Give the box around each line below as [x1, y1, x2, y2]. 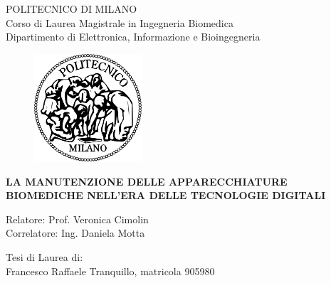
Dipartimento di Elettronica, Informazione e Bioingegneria [6, 29, 261, 44]
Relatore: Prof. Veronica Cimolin [6, 211, 149, 226]
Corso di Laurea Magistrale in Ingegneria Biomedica [6, 15, 233, 30]
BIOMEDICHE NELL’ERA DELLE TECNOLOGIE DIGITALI [6, 188, 326, 203]
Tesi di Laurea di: [6, 249, 83, 264]
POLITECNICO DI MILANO [6, 1, 137, 16]
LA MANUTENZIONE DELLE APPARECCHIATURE [6, 173, 288, 188]
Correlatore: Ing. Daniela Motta [6, 225, 145, 240]
